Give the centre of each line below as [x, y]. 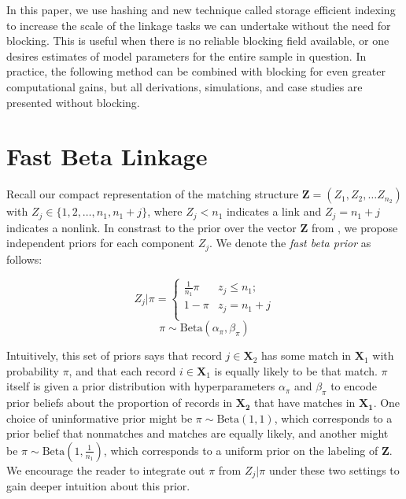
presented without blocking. [73, 102]
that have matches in [304, 403]
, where [165, 211]
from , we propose [354, 227]
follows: [24, 259]
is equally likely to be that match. [296, 370]
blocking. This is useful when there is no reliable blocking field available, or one [198, 41]
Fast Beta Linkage [107, 156]
